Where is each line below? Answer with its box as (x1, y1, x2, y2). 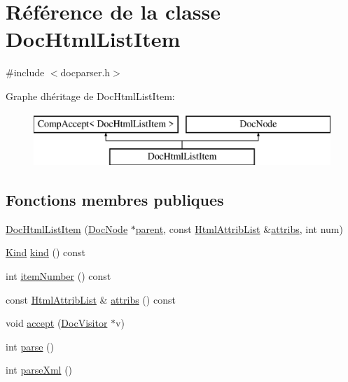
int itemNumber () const (6, 269, 111, 283)
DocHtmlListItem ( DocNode (6, 221, 128, 236)
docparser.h (60, 65, 111, 80)
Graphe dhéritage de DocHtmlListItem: (6, 88, 175, 103)
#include (6, 65, 45, 80)
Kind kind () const (6, 245, 86, 260)
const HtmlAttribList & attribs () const (6, 292, 176, 306)
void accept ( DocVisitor (6, 316, 108, 330)
